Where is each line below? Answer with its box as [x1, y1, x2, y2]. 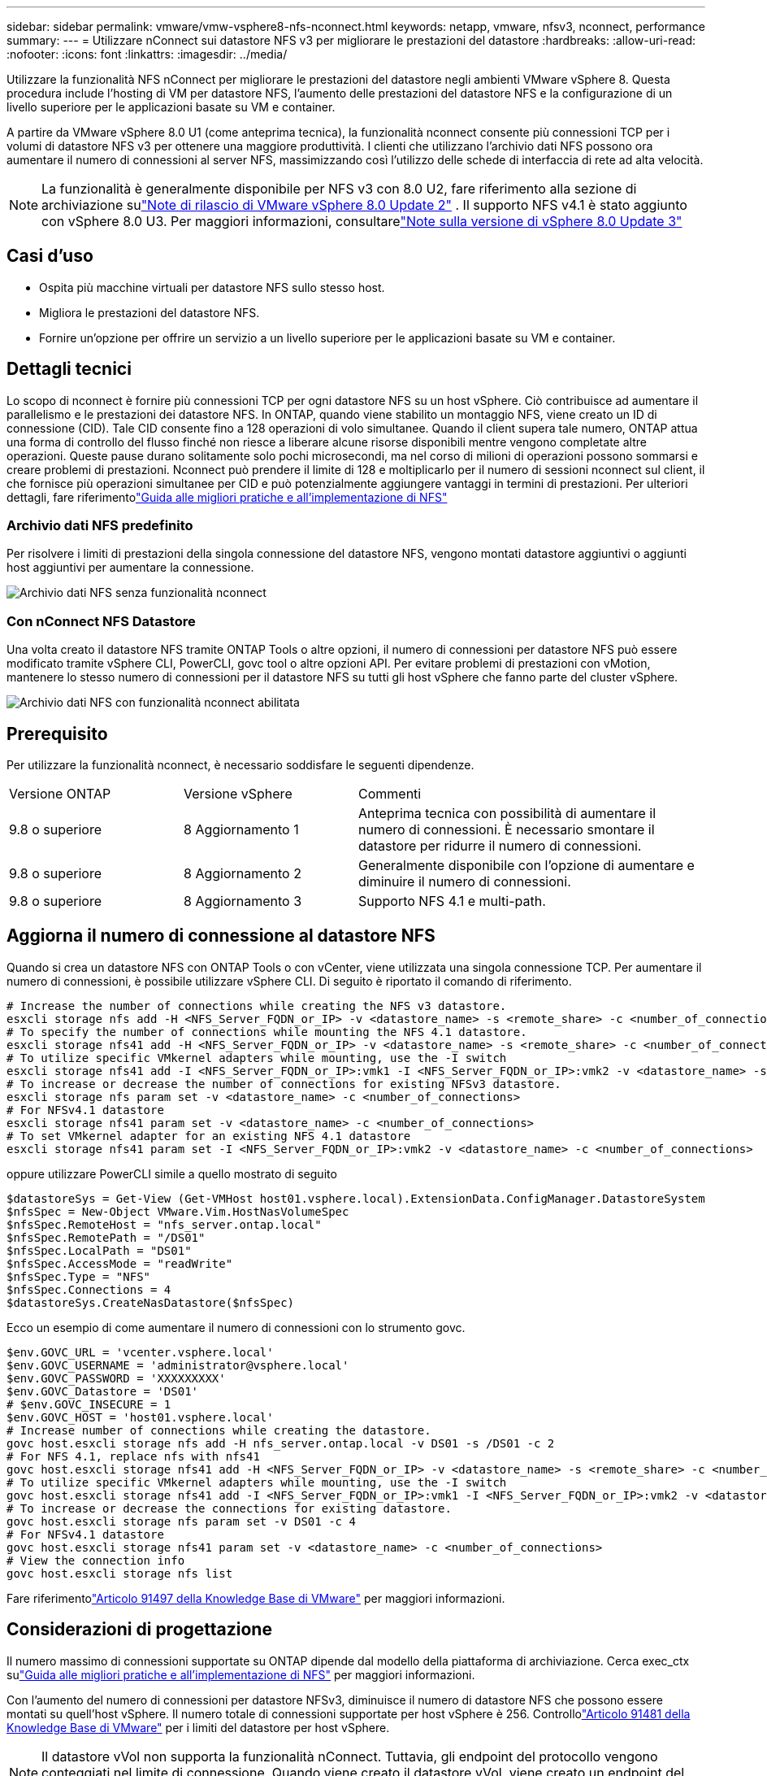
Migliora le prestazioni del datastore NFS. [39, 305, 260, 320]
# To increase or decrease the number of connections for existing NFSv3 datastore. [6, 1077, 561, 1090]
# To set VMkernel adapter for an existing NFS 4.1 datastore [6, 1129, 411, 1143]
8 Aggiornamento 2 [184, 865, 301, 882]
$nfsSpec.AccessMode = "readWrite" [6, 1256, 233, 1270]
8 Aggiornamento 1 [184, 821, 299, 838]
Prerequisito [6, 723, 108, 744]
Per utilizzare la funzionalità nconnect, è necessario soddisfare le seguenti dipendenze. [6, 758, 474, 773]
